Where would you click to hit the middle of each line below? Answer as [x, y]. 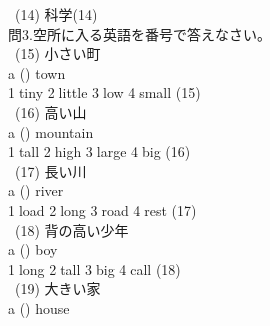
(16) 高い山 [50, 111]
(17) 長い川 [50, 170]
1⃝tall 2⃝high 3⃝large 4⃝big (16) [99, 151]
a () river [36, 190]
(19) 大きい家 [57, 288]
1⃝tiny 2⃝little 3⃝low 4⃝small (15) [104, 92]
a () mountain [51, 131]
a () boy [33, 249]
